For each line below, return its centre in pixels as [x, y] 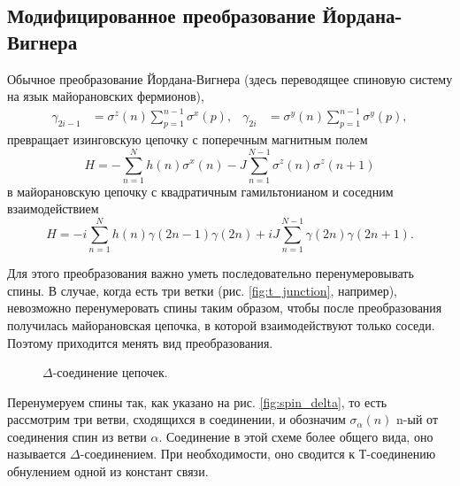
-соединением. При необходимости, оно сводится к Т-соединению [258, 454]
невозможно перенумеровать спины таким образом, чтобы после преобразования [225, 308]
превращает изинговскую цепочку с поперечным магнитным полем [188, 139]
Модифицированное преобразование [161, 15]
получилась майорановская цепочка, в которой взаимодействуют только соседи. [221, 324]
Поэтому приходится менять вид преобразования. [140, 342]
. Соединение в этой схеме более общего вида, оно [296, 436]
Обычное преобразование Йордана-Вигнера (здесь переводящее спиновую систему [230, 78]
